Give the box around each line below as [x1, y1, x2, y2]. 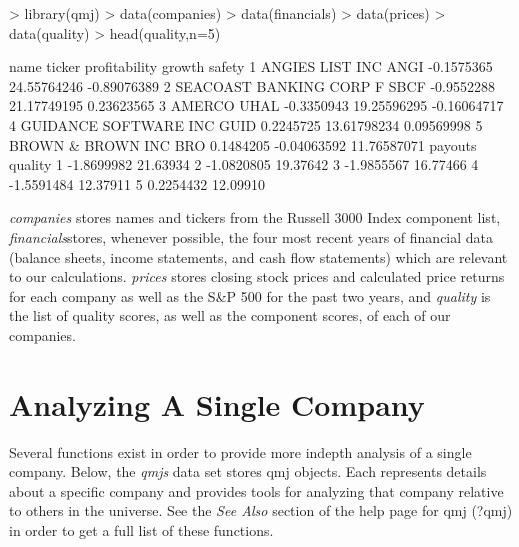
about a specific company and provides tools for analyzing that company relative [9, 480, 504, 501]
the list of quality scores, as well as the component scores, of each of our [9, 305, 451, 326]
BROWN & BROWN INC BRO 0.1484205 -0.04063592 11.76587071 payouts [9, 134, 477, 155]
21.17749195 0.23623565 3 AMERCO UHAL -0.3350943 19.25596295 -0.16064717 [9, 95, 504, 116]
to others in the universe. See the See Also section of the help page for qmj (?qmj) [9, 500, 513, 521]
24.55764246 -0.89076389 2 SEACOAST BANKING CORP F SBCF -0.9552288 [9, 75, 495, 96]
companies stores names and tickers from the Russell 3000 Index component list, [9, 207, 501, 228]
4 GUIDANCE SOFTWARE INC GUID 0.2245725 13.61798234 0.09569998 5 [9, 114, 483, 135]
